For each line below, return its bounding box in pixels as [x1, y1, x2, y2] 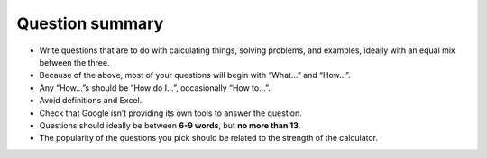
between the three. [39, 57, 110, 67]
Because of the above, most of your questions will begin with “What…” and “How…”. [39, 70, 351, 81]
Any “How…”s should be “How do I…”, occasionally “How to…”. [39, 82, 271, 93]
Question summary [16, 13, 164, 33]
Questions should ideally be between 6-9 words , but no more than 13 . [39, 119, 301, 130]
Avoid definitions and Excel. [39, 95, 142, 106]
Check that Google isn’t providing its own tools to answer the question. [39, 108, 302, 118]
